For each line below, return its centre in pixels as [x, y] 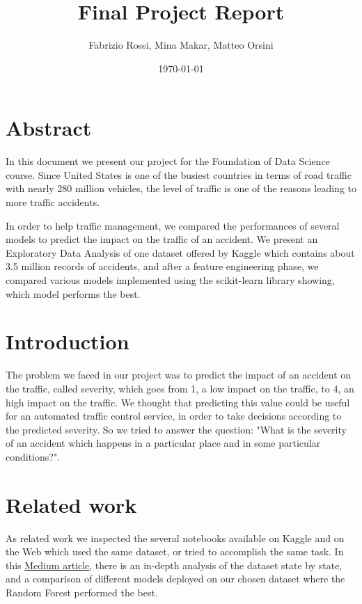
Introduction [68, 341]
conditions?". [33, 456]
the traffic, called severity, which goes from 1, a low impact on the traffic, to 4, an [180, 388]
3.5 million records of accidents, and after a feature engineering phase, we [162, 266]
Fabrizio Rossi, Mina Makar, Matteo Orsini [181, 45]
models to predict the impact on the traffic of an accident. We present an [162, 239]
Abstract [49, 128]
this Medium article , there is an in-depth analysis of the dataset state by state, [174, 565]
